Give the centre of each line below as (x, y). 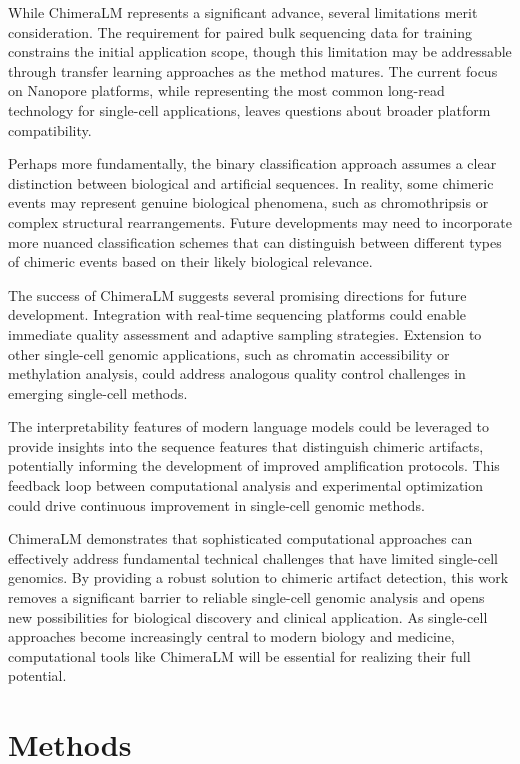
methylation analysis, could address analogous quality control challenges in (237, 373)
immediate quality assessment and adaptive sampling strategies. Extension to (245, 333)
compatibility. (50, 129)
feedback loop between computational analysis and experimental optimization (246, 485)
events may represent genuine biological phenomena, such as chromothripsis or (248, 202)
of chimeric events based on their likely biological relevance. (190, 261)
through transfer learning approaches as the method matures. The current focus (253, 70)
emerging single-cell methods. (98, 392)
